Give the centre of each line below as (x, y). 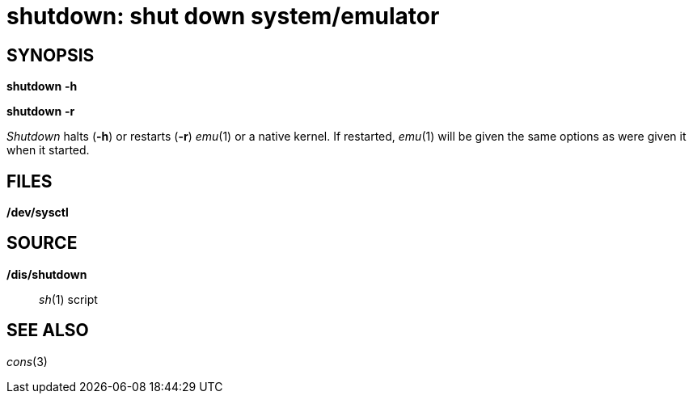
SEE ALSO (48, 331)
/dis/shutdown (47, 274)
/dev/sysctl (38, 213)
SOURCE (42, 243)
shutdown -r (41, 112)
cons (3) (27, 361)
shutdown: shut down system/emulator (223, 16)
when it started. (48, 150)
